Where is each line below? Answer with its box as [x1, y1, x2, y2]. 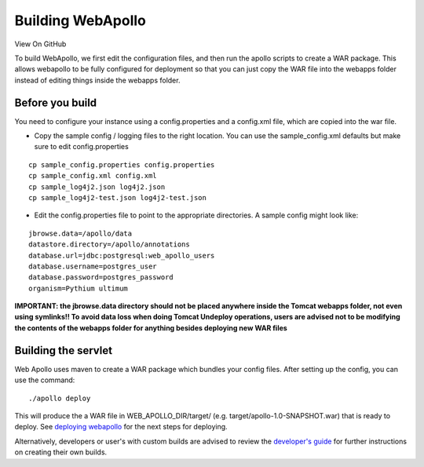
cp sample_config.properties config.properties [28, 160, 215, 169]
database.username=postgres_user [28, 261, 157, 271]
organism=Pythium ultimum [28, 283, 129, 293]
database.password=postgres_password [28, 273, 174, 282]
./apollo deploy [28, 393, 91, 403]
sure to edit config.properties [34, 142, 129, 151]
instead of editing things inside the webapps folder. [14, 75, 181, 85]
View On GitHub [14, 39, 67, 49]
